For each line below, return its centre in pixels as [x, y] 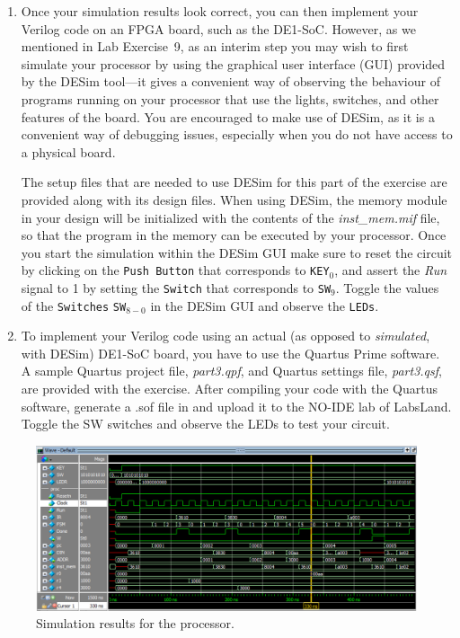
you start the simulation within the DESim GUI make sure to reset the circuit [237, 252]
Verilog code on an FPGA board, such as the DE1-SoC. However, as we [218, 28]
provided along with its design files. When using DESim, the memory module [234, 199]
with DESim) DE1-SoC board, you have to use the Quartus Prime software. [230, 353]
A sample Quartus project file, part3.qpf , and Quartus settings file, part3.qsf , [231, 371]
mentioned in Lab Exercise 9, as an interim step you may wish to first [215, 46]
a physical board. [68, 151]
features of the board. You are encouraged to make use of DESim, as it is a [228, 116]
